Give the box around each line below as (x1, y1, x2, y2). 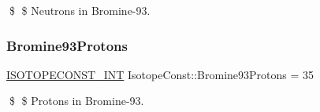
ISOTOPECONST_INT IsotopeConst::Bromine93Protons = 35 (6, 66, 314, 82)
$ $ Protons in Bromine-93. (9, 92, 144, 109)
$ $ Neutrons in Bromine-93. (9, 2, 151, 18)
